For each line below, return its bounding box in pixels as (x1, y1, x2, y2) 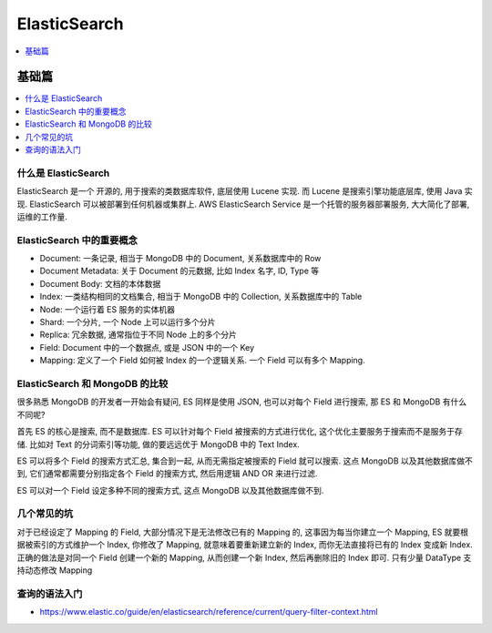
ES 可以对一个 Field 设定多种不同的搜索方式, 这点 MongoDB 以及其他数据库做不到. (16, 485, 324, 495)
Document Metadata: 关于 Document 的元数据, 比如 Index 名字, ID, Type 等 (39, 265, 319, 277)
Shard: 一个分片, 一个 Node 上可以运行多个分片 (39, 317, 216, 328)
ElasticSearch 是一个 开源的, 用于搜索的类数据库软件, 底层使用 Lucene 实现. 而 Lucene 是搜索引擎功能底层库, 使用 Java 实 (16, 186, 473, 197)
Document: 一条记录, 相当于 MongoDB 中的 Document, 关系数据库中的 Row (39, 253, 322, 264)
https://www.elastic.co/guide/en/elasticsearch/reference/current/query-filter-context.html (39, 607, 378, 618)
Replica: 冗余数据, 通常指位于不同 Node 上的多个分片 (39, 329, 237, 341)
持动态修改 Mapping (16, 565, 93, 576)
